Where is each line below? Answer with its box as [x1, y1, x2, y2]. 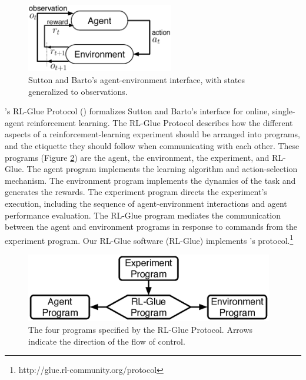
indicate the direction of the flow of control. [28, 335, 185, 347]
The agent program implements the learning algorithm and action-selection [26, 163, 298, 175]
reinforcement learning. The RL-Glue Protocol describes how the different [26, 116, 293, 128]
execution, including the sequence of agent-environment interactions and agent [5, 197, 287, 209]
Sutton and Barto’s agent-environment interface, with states [28, 73, 245, 85]
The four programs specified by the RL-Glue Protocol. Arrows [28, 323, 253, 335]
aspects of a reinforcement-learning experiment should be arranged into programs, [5, 128, 300, 140]
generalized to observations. [28, 85, 128, 97]
